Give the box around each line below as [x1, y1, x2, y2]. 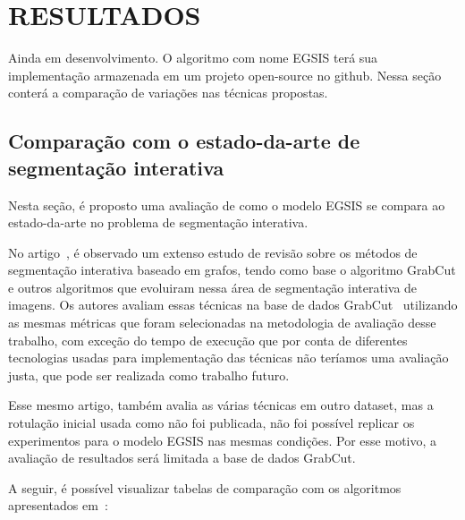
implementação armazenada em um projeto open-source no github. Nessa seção [8, 65, 442, 84]
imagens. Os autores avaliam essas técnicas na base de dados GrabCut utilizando [8, 295, 458, 314]
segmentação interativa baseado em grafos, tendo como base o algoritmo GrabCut [8, 260, 456, 279]
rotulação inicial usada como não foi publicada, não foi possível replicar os [8, 413, 415, 432]
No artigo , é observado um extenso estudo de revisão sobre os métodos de [8, 243, 418, 261]
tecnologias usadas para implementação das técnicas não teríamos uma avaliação [8, 348, 449, 367]
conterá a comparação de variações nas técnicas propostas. [8, 83, 328, 102]
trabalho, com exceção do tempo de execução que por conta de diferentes [8, 330, 408, 349]
